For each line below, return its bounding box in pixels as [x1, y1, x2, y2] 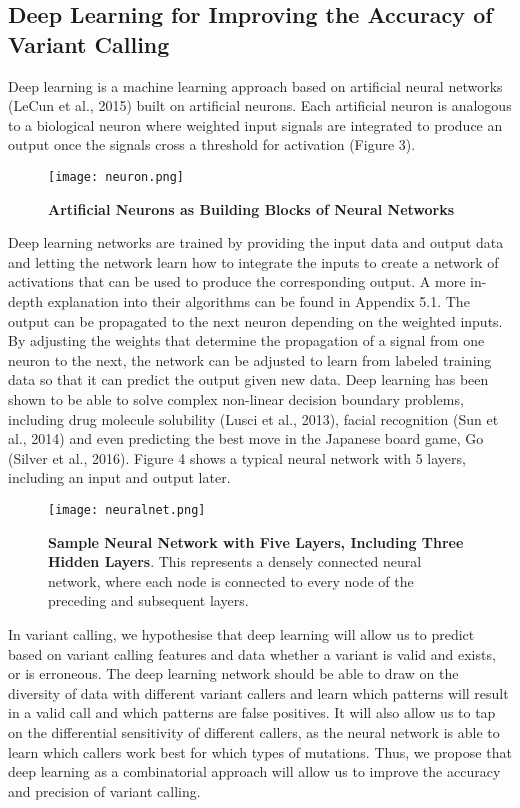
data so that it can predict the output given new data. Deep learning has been [8, 369, 489, 390]
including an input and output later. [8, 467, 231, 488]
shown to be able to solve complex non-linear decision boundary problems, [8, 388, 464, 409]
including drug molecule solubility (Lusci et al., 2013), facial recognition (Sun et [8, 408, 499, 429]
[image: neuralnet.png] [48, 502, 206, 517]
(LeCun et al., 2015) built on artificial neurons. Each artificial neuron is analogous [8, 95, 512, 116]
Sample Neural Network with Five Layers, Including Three [48, 531, 464, 552]
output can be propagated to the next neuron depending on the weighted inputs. [8, 310, 503, 331]
